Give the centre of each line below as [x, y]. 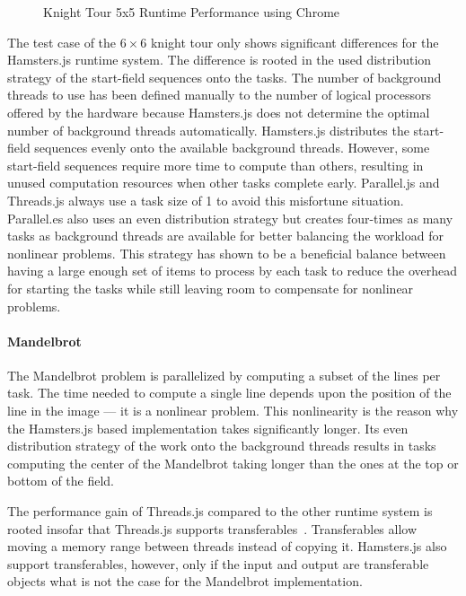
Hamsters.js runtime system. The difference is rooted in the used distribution [220, 60]
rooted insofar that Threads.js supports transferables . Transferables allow [212, 528]
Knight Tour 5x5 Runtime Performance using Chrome [192, 12]
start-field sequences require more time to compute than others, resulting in [215, 165]
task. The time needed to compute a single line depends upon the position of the [229, 393]
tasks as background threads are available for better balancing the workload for [225, 236]
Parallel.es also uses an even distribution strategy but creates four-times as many [230, 218]
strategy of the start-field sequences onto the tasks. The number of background [224, 77]
